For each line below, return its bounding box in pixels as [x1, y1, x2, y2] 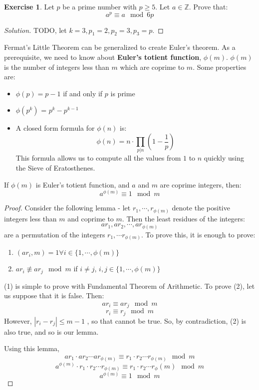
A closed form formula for [15, 123, 95, 133]
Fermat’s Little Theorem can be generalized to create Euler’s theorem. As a [4, 42, 236, 52]
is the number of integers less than [4, 61, 109, 72]
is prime [110, 88, 135, 98]
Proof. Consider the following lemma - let [4, 202, 131, 213]
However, [4, 315, 32, 326]
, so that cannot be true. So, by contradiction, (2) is [87, 315, 246, 326]
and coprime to [67, 213, 114, 223]
